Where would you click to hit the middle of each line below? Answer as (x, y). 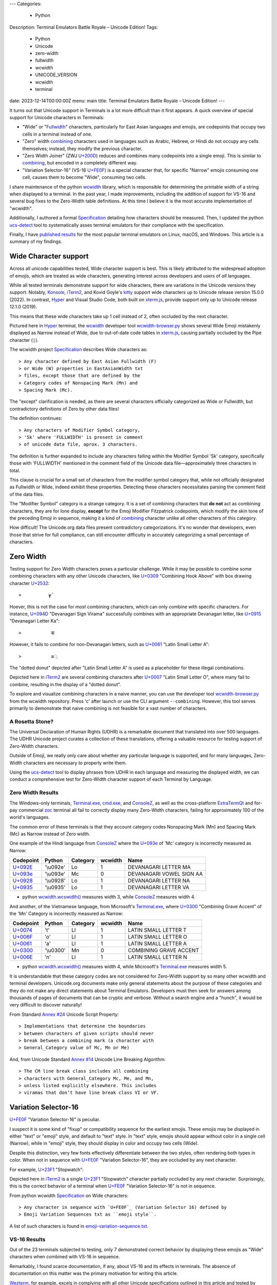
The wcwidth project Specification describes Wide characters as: (78, 350)
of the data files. (27, 494)
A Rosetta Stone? (32, 721)
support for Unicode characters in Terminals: (57, 118)
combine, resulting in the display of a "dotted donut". (65, 684)
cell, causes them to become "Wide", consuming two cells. (84, 177)
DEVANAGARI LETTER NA (159, 880)
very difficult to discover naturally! (46, 1005)
